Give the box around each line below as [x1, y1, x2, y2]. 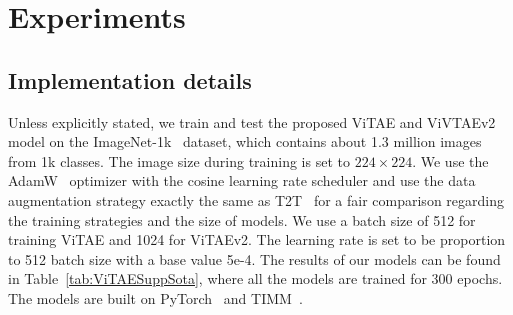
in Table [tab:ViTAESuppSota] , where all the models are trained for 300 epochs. [8, 268, 503, 289]
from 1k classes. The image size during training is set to [8, 150, 350, 171]
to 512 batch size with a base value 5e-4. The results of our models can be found [8, 248, 501, 269]
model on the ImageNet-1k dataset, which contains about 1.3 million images [8, 131, 482, 152]
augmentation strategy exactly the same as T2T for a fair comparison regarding [8, 189, 504, 210]
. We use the [412, 150, 489, 171]
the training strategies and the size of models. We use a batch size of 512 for [8, 209, 476, 230]
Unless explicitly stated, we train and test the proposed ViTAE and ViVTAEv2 [8, 111, 496, 132]
